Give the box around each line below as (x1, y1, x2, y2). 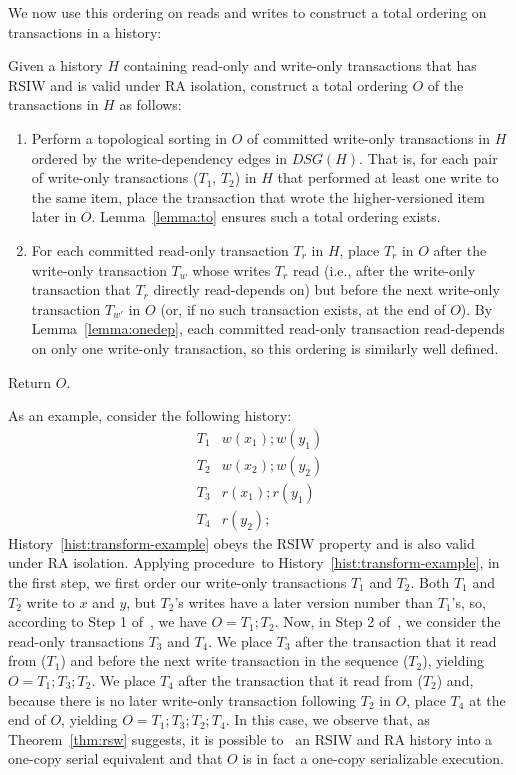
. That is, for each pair (359, 147, 498, 168)
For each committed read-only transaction (31, 239, 289, 260)
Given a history (8, 55, 103, 76)
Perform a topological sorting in (31, 127, 228, 148)
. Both (410, 572, 450, 592)
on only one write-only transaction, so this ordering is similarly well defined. (31, 337, 499, 358)
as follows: (119, 94, 182, 115)
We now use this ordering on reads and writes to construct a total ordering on (8, 2, 487, 22)
